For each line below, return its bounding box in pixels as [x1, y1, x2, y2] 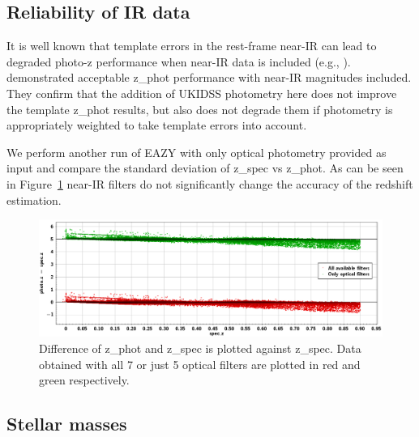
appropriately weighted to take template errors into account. [6, 117, 307, 134]
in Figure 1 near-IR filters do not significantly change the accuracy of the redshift [6, 175, 413, 192]
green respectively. [39, 371, 130, 388]
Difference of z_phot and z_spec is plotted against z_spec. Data [39, 340, 361, 357]
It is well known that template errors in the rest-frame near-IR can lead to [6, 37, 377, 54]
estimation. [6, 191, 62, 208]
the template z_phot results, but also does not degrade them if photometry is [6, 100, 393, 117]
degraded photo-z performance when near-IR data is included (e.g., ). [6, 53, 351, 70]
